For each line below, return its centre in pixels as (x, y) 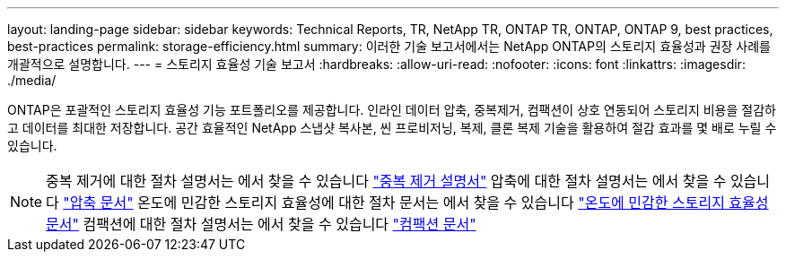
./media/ (32, 80)
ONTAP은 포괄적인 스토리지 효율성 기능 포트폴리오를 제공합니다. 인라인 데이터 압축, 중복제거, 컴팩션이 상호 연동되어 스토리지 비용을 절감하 (392, 110)
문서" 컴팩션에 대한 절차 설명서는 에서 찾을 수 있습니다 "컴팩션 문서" (261, 224)
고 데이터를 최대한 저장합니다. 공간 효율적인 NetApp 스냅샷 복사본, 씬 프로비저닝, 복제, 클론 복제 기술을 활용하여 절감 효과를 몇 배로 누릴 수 (392, 128)
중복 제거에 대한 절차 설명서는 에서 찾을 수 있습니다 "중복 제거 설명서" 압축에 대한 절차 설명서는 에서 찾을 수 (386, 181)
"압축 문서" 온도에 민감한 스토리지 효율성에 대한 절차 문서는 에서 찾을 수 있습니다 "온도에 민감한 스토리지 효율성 (416, 203)
